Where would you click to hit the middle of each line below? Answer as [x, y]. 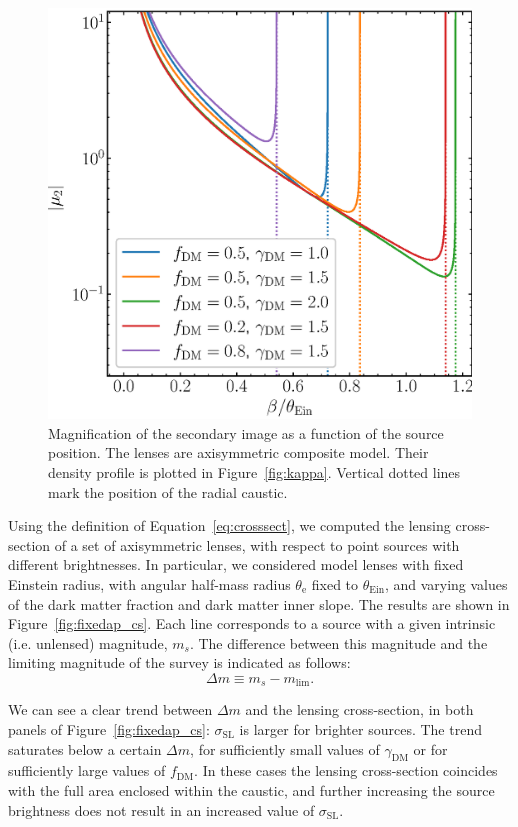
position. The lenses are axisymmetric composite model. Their [238, 452]
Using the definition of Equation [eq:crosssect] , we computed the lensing [229, 525]
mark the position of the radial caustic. [168, 491]
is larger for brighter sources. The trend [360, 728]
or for [430, 748]
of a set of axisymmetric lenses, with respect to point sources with [257, 544]
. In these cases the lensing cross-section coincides [346, 770]
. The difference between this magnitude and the [338, 642]
